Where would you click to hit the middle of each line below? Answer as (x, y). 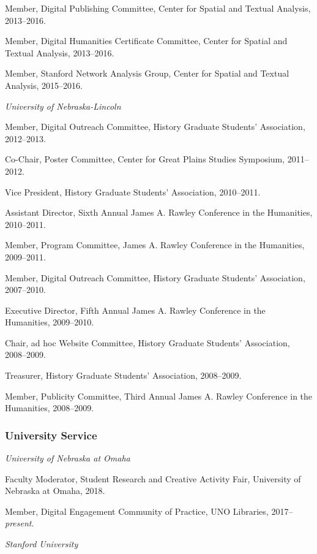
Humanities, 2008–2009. (50, 408)
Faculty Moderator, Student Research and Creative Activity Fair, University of (153, 478)
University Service (51, 435)
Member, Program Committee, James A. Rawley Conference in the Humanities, (155, 245)
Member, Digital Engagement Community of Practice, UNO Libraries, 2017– (149, 511)
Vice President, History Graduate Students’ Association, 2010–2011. (133, 192)
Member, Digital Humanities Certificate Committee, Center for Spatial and (146, 41)
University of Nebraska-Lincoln (63, 106)
